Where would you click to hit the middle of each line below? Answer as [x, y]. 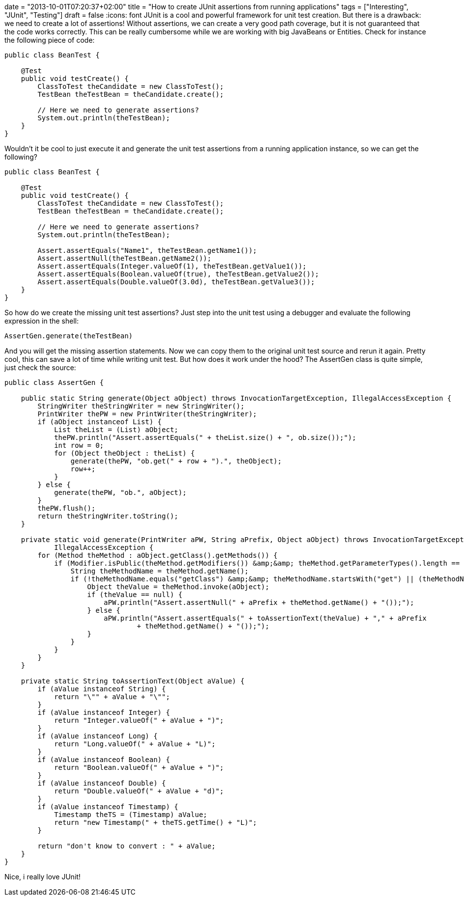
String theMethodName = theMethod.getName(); [160, 571]
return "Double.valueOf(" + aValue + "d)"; [139, 791]
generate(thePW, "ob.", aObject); [120, 492]
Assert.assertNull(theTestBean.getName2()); [124, 258]
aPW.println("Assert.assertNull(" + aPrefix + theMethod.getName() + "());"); [259, 602]
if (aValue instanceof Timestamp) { [108, 807]
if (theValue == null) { [135, 595]
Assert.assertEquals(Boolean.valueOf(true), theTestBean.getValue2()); [178, 274]
